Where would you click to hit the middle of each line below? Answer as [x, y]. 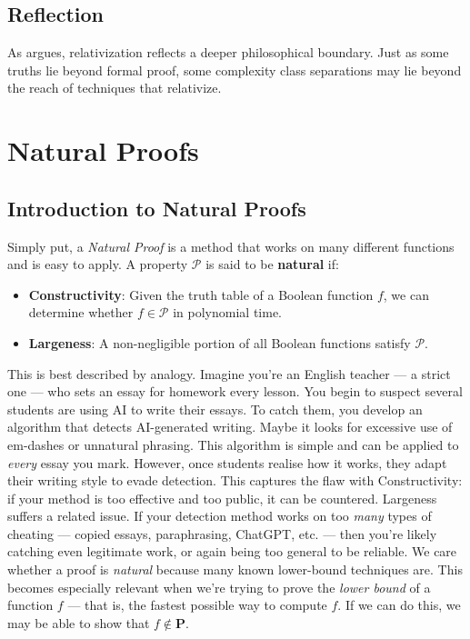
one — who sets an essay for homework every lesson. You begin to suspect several [235, 391]
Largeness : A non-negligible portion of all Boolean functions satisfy [220, 342]
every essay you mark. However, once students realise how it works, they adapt [227, 462]
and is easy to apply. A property [98, 264]
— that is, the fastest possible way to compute [197, 605]
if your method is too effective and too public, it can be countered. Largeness [222, 498]
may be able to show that [79, 622]
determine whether [81, 312]
